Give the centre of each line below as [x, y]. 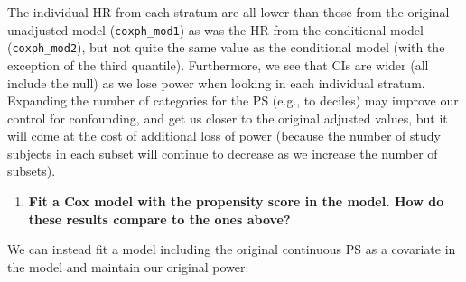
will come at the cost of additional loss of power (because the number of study [224, 136]
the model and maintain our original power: [128, 266]
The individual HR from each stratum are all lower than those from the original [228, 12]
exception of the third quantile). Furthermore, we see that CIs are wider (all [218, 64]
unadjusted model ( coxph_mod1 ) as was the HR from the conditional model [215, 29]
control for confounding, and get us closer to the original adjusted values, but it [228, 118]
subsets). [32, 171]
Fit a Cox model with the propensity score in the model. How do [236, 201]
